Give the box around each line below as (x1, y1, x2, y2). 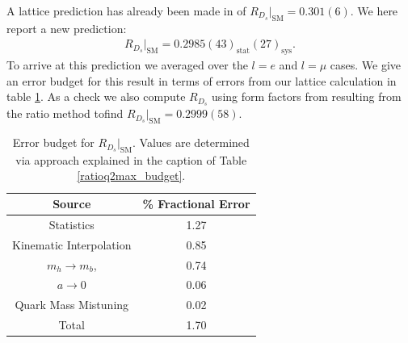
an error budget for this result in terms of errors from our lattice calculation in (6, 72, 397, 89)
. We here (350, 2, 398, 19)
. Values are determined (132, 134, 250, 151)
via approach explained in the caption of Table (15, 151, 247, 168)
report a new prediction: (6, 19, 127, 36)
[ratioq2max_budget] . (77, 167, 186, 184)
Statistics (48, 215, 95, 232)
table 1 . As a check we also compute (6, 88, 186, 105)
